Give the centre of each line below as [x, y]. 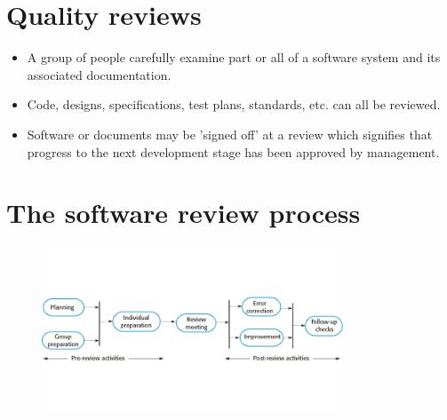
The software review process [184, 213]
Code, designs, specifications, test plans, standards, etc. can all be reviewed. [234, 104]
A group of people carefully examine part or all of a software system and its [234, 57]
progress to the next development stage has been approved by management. [233, 151]
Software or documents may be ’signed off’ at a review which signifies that [230, 134]
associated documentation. [99, 74]
